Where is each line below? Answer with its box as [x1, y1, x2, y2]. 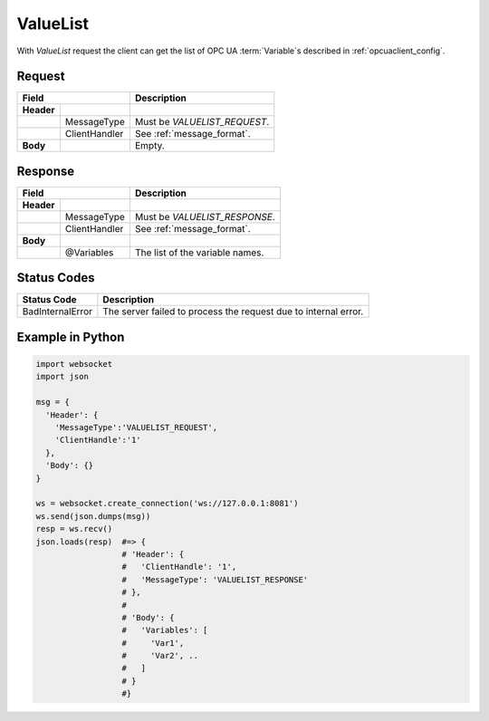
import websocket [35, 359, 113, 370]
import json [35, 371, 90, 382]
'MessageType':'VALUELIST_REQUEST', [54, 422, 217, 433]
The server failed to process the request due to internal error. [102, 305, 364, 318]
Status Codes [16, 270, 95, 285]
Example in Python [16, 329, 125, 344]
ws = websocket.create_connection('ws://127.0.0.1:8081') [35, 498, 299, 509]
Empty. [134, 139, 165, 152]
